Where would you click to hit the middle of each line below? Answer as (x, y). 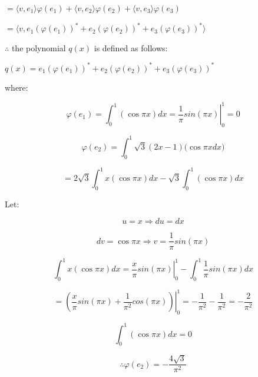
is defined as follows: (131, 47)
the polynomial (39, 47)
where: (16, 87)
